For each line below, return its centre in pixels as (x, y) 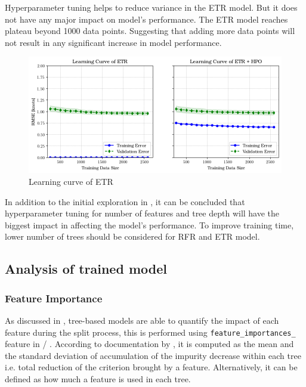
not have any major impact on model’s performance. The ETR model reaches (146, 19)
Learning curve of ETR (71, 181)
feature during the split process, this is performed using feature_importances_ (150, 332)
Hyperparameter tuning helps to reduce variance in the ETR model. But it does (151, 7)
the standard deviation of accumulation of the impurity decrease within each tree (153, 355)
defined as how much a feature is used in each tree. (98, 378)
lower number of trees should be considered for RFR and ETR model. (132, 236)
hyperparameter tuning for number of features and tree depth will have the (142, 213)
